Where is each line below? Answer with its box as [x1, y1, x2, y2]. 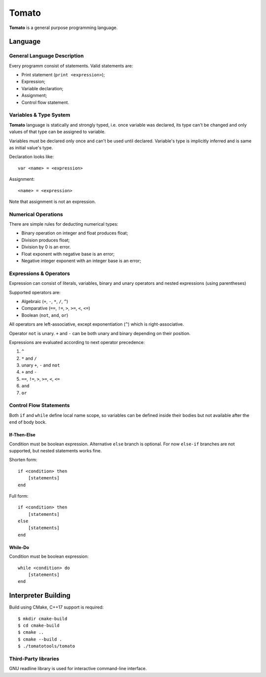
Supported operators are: [9, 289, 61, 295]
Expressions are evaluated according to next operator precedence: [9, 339, 145, 345]
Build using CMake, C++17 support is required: [9, 604, 104, 610]
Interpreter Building [9, 591, 71, 600]
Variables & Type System [9, 111, 70, 118]
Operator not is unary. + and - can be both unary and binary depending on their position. [9, 330, 191, 336]
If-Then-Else [9, 432, 35, 438]
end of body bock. [9, 419, 47, 425]
